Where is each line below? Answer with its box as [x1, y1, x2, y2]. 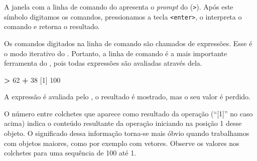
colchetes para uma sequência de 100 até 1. [4, 147, 137, 158]
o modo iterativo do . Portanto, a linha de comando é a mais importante [4, 48, 227, 58]
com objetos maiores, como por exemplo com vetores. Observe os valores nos [4, 137, 239, 148]
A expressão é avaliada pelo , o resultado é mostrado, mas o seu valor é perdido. [4, 91, 250, 102]
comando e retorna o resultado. [4, 21, 100, 32]
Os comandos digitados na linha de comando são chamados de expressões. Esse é [4, 38, 252, 48]
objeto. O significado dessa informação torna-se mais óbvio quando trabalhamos [4, 128, 249, 138]
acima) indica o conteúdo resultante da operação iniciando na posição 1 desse [4, 118, 242, 128]
